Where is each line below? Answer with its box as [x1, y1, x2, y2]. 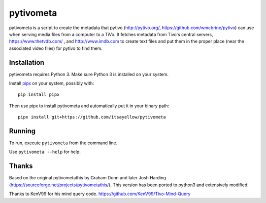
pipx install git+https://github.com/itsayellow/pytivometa [18, 114, 166, 120]
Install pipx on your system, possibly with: [9, 81, 94, 86]
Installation [9, 58, 44, 67]
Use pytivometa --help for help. [9, 149, 81, 155]
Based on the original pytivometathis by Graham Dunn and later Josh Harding [9, 175, 166, 181]
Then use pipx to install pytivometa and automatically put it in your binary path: [9, 103, 169, 109]
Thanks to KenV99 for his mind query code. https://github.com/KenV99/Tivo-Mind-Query [9, 191, 191, 197]
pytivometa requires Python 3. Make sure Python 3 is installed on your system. [9, 71, 169, 77]
